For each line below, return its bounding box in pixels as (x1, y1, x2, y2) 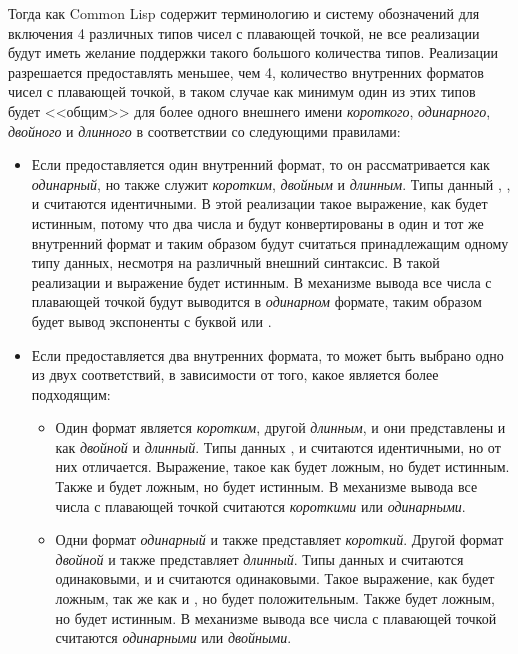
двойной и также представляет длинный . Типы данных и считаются (55, 548, 464, 569)
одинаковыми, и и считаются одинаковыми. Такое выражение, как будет (55, 568, 495, 589)
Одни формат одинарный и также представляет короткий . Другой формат (55, 529, 504, 550)
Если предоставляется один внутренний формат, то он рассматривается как (31, 154, 490, 175)
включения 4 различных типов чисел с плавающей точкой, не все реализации (8, 22, 480, 43)
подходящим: (31, 383, 111, 404)
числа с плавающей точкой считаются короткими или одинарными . (55, 495, 466, 516)
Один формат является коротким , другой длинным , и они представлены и (55, 417, 506, 438)
